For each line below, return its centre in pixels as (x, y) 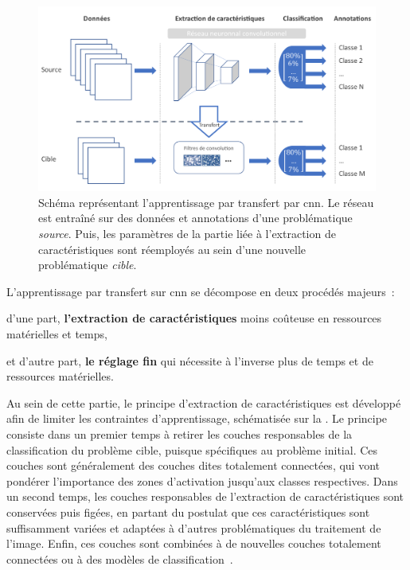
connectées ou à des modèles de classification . (120, 558)
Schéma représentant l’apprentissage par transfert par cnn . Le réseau (206, 202)
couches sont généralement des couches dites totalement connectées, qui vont (193, 465)
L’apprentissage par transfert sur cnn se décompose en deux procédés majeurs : (201, 291)
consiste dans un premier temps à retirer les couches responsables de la (180, 434)
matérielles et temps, (57, 334)
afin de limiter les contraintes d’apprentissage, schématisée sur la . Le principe (197, 418)
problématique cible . (88, 265)
